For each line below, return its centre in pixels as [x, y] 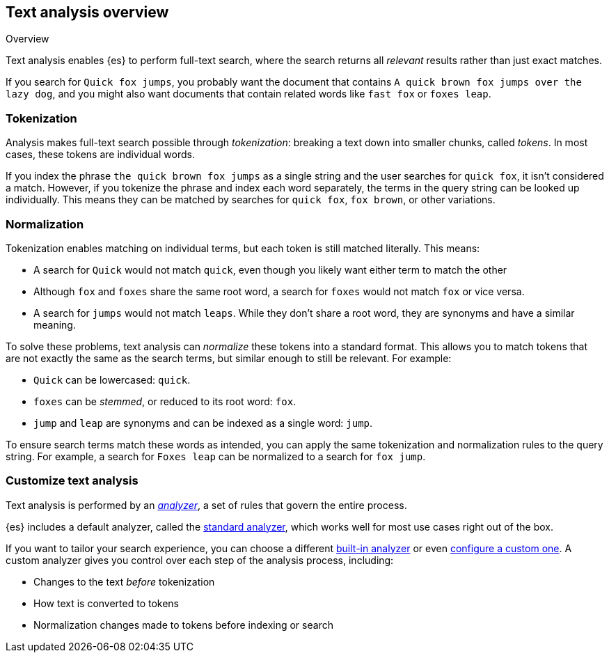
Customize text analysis [72, 481]
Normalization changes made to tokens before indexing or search [183, 625]
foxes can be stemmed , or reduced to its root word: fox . [165, 401]
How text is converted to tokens [106, 603]
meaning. [55, 324]
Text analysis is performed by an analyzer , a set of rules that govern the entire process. [206, 505]
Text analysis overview [87, 12]
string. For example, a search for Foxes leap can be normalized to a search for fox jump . [216, 456]
